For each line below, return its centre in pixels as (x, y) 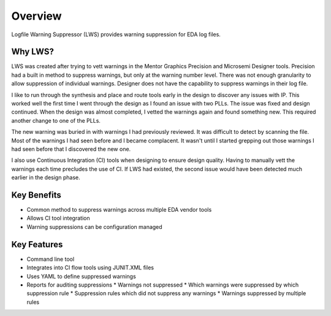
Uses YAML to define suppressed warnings (81, 276)
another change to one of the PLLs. (56, 120)
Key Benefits (36, 195)
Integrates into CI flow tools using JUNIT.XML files (90, 268)
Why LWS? (33, 52)
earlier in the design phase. (46, 177)
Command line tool (51, 259)
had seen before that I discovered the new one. (71, 149)
